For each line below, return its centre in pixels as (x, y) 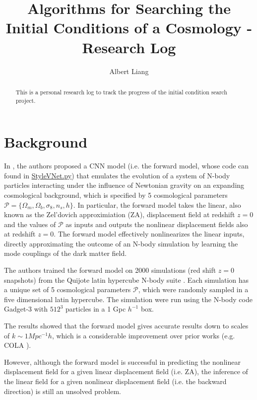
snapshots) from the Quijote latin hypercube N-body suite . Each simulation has (127, 280)
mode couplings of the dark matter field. (65, 253)
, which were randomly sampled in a (193, 289)
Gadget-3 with (26, 309)
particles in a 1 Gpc (96, 309)
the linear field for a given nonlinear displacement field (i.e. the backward (115, 381)
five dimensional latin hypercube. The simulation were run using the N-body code (128, 299)
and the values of (30, 224)
